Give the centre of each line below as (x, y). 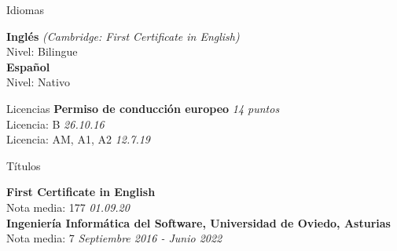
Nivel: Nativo (38, 82)
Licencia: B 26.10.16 (55, 124)
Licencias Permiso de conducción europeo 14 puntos (143, 108)
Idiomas (25, 9)
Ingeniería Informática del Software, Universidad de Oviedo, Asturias (198, 222)
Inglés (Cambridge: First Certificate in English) (123, 36)
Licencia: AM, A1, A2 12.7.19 (79, 139)
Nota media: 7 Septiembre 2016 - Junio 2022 (114, 238)
